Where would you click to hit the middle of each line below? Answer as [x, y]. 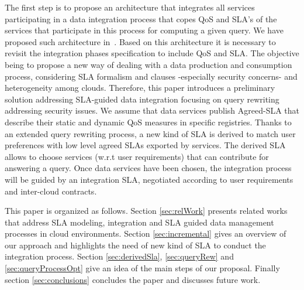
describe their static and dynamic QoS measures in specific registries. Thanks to [148, 122]
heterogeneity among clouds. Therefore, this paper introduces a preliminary [140, 88]
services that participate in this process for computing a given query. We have [144, 30]
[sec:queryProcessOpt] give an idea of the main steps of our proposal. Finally [142, 268]
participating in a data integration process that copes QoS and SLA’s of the [141, 18]
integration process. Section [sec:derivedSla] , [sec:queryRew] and [119, 256]
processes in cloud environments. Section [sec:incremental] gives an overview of [146, 233]
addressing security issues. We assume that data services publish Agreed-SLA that [152, 110]
